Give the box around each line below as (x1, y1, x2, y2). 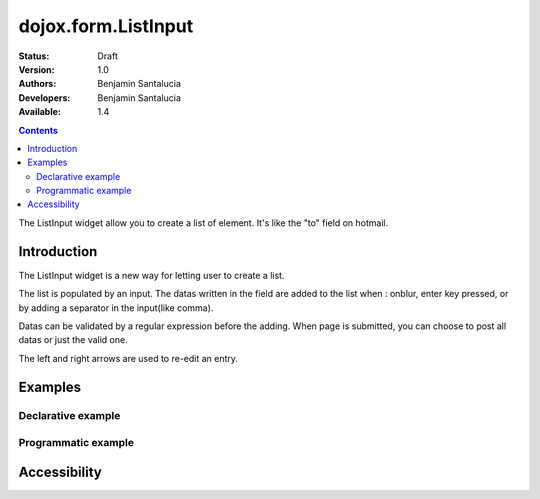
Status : (18, 50, 50, 62)
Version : (18, 63, 55, 75)
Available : (18, 106, 62, 118)
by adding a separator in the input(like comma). (18, 301, 214, 314)
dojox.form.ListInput (18, 15, 194, 37)
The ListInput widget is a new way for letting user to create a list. (18, 269, 285, 281)
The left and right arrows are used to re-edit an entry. (18, 352, 239, 364)
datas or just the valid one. (18, 334, 129, 346)
